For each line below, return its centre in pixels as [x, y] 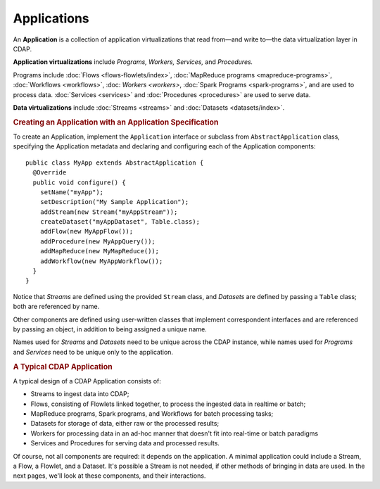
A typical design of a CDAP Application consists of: [87, 381]
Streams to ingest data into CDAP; [80, 394]
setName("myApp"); [72, 192]
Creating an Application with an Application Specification [116, 122]
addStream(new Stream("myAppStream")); [109, 212]
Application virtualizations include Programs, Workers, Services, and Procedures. [133, 62]
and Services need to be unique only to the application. [93, 352]
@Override [50, 173]
